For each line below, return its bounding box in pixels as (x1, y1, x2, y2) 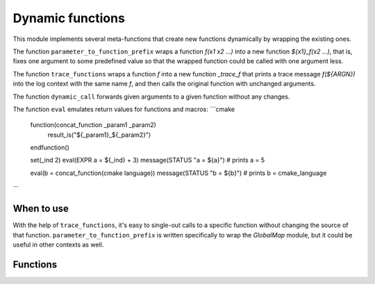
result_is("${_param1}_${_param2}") (47, 131, 151, 139)
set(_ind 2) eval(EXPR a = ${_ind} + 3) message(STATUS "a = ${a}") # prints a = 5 (30, 156, 265, 165)
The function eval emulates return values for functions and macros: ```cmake (12, 105, 235, 113)
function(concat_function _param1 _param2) (30, 121, 156, 129)
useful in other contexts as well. (12, 240, 104, 249)
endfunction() (30, 143, 69, 152)
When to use (12, 203, 69, 215)
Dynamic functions (12, 10, 125, 26)
